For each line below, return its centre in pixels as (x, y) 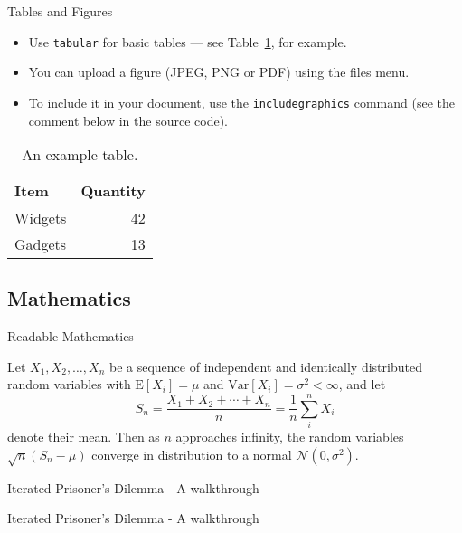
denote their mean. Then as (84, 437)
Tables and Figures (60, 11)
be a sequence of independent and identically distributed (265, 366)
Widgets (41, 218)
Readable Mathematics (71, 336)
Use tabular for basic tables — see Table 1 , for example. (188, 41)
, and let (362, 384)
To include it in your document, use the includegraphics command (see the (241, 102)
